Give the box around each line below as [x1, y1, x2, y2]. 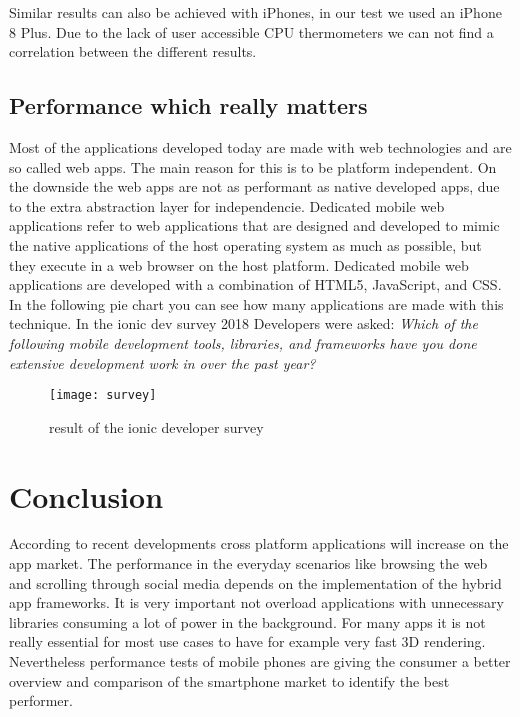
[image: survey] [49, 388, 157, 403]
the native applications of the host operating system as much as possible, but [9, 234, 482, 255]
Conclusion [9, 475, 164, 516]
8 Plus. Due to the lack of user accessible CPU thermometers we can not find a [9, 21, 494, 42]
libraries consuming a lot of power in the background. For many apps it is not [9, 611, 486, 632]
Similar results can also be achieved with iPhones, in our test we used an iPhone [9, 2, 502, 22]
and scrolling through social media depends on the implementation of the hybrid [9, 572, 502, 593]
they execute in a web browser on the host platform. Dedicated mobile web [9, 254, 469, 275]
